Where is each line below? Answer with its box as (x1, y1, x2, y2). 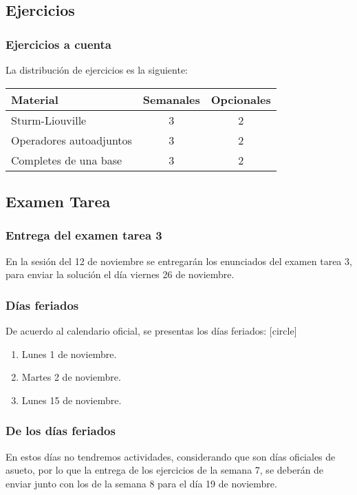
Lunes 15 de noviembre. (21, 392, 122, 407)
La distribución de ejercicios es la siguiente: (6, 63, 188, 76)
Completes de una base (11, 151, 122, 168)
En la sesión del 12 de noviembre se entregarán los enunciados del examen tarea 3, (6, 253, 352, 268)
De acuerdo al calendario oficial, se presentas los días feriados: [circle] (6, 324, 297, 337)
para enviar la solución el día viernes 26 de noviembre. (6, 267, 235, 282)
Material (11, 91, 58, 107)
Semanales (142, 91, 200, 107)
